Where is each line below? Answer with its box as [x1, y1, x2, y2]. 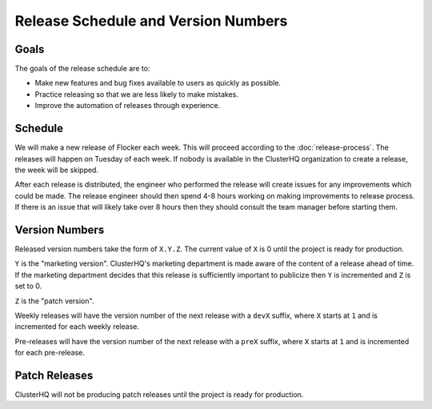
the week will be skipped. [14, 165, 99, 174]
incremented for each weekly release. [14, 322, 140, 331]
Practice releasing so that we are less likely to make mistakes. [34, 89, 239, 99]
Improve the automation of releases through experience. [34, 101, 221, 110]
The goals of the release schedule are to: [14, 64, 150, 74]
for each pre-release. [14, 348, 86, 358]
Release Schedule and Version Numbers [14, 12, 288, 30]
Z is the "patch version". [14, 296, 94, 306]
